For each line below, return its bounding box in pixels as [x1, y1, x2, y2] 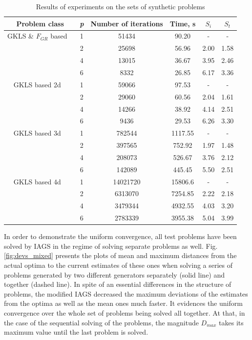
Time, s [169, 18, 196, 28]
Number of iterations [90, 18, 163, 28]
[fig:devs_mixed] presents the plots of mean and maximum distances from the [4, 250, 237, 260]
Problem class [16, 18, 64, 28]
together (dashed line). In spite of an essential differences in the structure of [4, 279, 231, 289]
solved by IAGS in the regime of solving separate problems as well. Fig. [4, 240, 218, 251]
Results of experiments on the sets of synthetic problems [36, 1, 205, 11]
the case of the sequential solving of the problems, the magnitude [4, 317, 199, 327]
